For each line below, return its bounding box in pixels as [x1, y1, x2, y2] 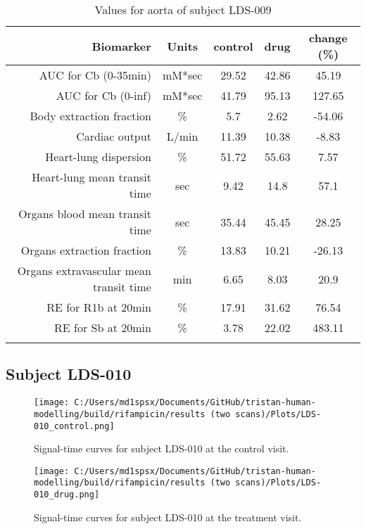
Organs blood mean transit [18, 205, 151, 222]
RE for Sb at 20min [54, 319, 151, 336]
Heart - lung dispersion [45, 148, 151, 165]
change [309, 30, 348, 46]
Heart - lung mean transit [32, 169, 151, 185]
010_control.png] [34, 421, 115, 431]
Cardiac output [76, 128, 151, 144]
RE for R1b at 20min [46, 299, 151, 315]
